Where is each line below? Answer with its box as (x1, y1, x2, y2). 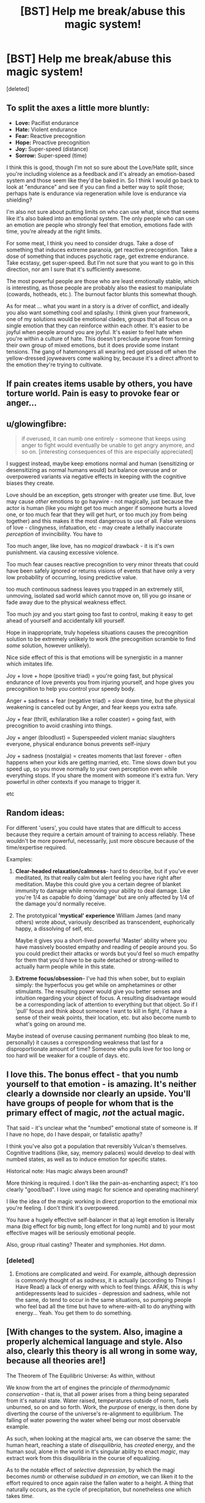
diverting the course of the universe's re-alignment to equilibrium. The (6, 1410, 184, 1417)
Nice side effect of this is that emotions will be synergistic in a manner (6, 653, 184, 661)
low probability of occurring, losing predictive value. (6, 573, 138, 580)
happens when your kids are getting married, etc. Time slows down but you (6, 758, 197, 766)
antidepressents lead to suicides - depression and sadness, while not (15, 1289, 190, 1297)
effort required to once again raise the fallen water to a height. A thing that (6, 1479, 194, 1486)
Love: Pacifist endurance (15, 119, 79, 126)
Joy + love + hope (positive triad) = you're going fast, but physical (6, 672, 173, 679)
